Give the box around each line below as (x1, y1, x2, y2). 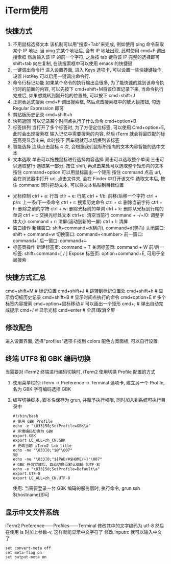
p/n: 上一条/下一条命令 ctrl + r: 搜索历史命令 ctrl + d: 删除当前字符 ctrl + (12, 199, 163, 205)
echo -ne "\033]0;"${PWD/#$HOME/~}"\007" (12, 457, 102, 462)
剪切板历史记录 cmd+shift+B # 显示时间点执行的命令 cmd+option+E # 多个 (9, 294, 166, 300)
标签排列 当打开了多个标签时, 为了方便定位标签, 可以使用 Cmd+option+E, (12, 124, 166, 131)
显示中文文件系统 (5, 508, 59, 517)
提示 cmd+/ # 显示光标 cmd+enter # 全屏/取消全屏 (9, 307, 115, 313)
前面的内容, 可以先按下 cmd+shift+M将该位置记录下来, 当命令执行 (26, 86, 164, 92)
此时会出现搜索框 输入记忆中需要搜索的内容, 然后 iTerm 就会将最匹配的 (12, 131, 161, 137)
